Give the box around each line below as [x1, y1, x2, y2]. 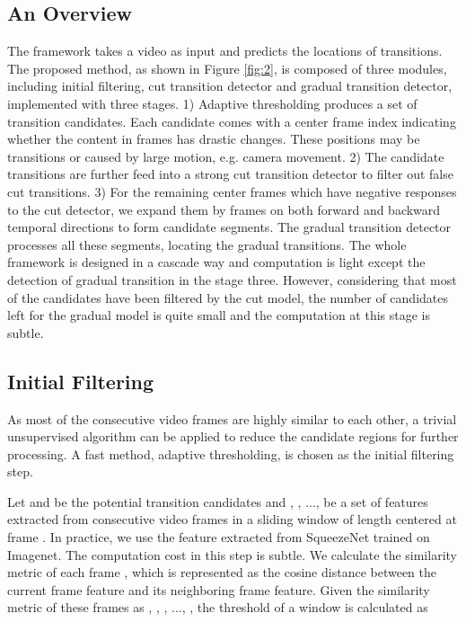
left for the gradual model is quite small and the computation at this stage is [7, 306, 431, 324]
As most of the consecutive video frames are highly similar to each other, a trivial [7, 409, 457, 428]
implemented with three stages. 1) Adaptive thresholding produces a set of [7, 93, 418, 112]
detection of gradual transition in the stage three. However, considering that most [7, 270, 457, 289]
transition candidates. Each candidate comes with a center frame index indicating [7, 111, 456, 130]
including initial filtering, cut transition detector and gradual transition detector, [7, 76, 453, 95]
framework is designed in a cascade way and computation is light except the [7, 253, 426, 271]
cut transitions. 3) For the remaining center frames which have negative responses [7, 182, 457, 200]
